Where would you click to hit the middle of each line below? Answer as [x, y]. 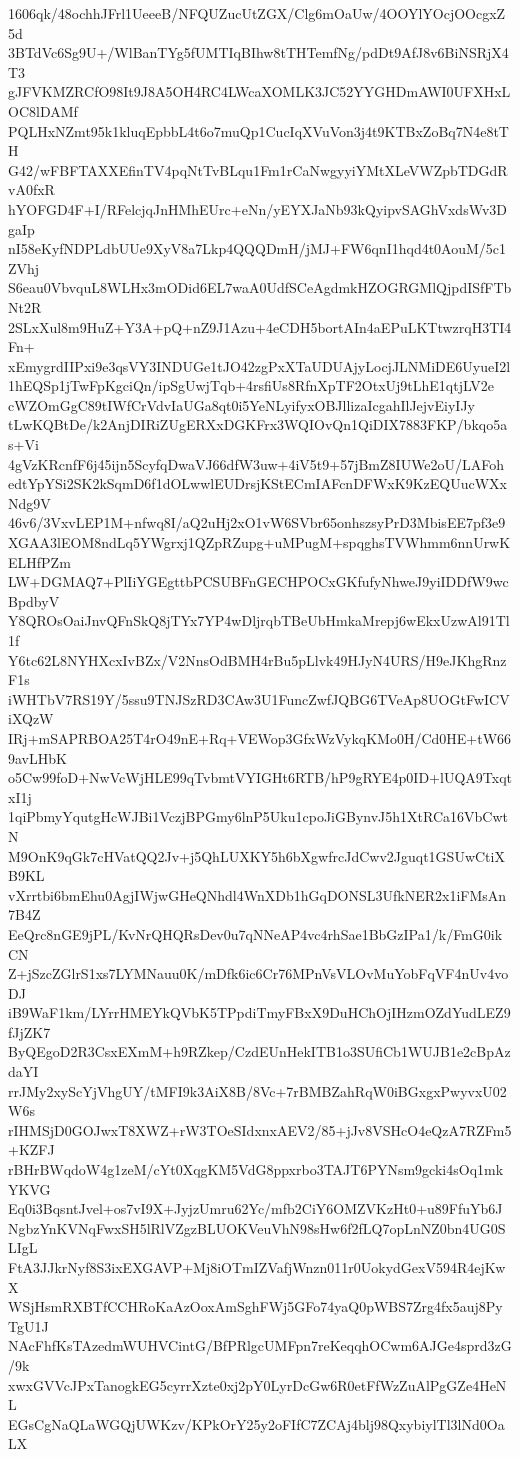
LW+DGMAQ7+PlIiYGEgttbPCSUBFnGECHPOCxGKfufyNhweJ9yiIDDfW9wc [258, 581]
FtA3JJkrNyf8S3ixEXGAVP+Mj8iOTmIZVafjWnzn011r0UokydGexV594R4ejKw [257, 1267]
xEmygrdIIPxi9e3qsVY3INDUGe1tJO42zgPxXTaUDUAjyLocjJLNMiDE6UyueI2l [259, 365]
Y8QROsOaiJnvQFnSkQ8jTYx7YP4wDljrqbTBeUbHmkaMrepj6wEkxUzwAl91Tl [259, 620]
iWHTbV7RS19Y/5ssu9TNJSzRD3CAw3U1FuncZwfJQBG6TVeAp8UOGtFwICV [259, 698]
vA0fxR [31, 189]
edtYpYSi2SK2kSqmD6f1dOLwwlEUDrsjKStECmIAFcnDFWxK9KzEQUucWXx [257, 483]
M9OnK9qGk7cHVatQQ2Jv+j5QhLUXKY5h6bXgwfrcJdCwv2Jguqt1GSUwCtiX [256, 855]
